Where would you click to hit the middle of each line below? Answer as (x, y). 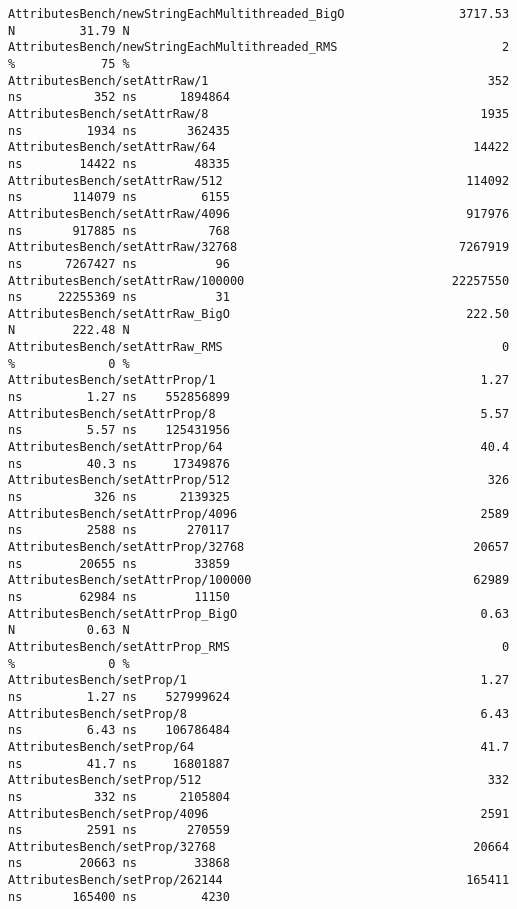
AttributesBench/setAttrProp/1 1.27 (259, 380)
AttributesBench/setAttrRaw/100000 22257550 (259, 280)
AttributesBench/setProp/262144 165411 (259, 880)
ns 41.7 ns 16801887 (119, 763)
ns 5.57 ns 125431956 (119, 430)
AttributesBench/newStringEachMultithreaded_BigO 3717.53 (259, 14)
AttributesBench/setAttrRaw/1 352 (259, 80)
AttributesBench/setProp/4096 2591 (259, 813)
